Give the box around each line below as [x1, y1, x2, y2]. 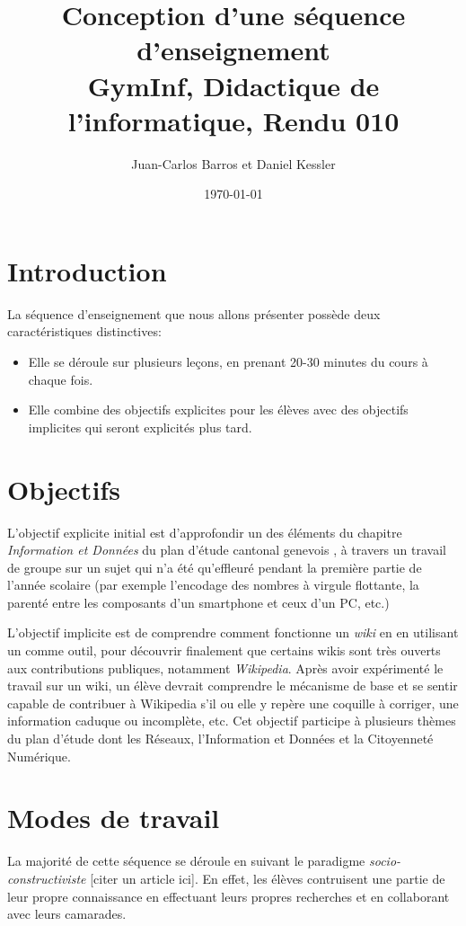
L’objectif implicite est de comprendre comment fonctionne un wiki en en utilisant [7, 623, 459, 642]
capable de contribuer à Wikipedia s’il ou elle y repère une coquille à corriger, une [7, 693, 459, 712]
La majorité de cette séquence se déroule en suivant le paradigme [7, 851, 365, 870]
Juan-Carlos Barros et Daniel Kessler [131, 154, 336, 173]
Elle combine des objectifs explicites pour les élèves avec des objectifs [28, 400, 409, 419]
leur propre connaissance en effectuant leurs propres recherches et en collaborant [7, 886, 450, 905]
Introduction [7, 252, 167, 289]
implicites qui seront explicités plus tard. [28, 417, 252, 436]
